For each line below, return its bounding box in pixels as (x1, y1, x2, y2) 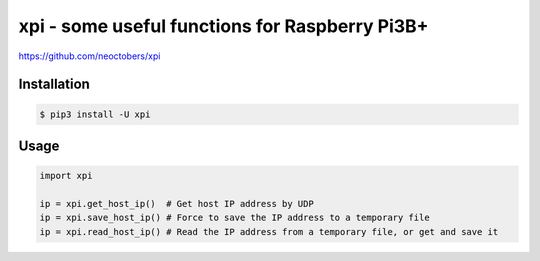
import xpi (39, 170, 93, 182)
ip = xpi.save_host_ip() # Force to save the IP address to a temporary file (39, 212, 430, 224)
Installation (18, 76, 90, 93)
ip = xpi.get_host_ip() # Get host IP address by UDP (39, 198, 314, 209)
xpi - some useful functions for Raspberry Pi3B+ (18, 15, 429, 37)
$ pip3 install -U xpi (39, 108, 151, 120)
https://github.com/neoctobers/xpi (18, 50, 161, 62)
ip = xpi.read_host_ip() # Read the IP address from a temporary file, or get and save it (39, 226, 499, 237)
